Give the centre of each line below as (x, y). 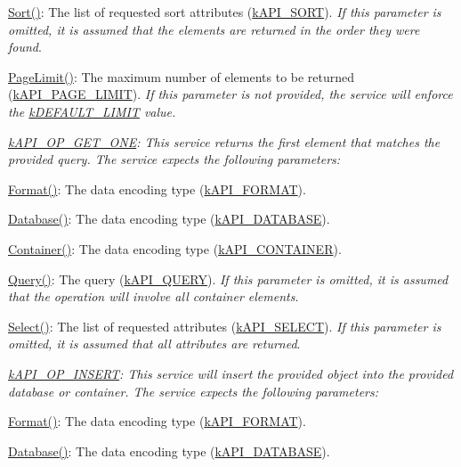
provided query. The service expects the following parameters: (174, 159)
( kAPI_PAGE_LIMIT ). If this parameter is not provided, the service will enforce (230, 94)
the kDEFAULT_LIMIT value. (92, 111)
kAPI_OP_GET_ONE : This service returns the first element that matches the (224, 141)
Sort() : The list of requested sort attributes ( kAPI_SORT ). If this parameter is (225, 12)
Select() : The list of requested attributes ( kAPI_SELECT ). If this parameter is (225, 326)
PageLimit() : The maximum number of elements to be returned (182, 76)
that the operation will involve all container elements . (154, 296)
